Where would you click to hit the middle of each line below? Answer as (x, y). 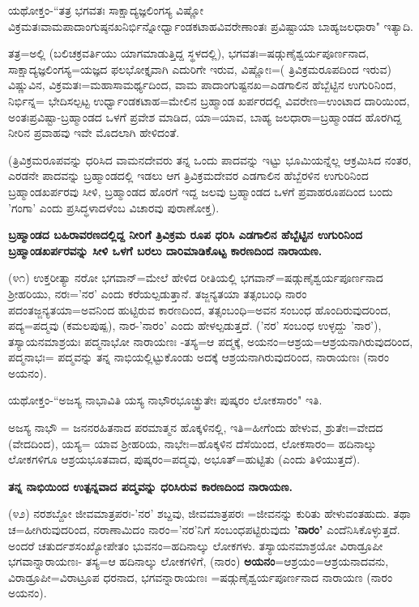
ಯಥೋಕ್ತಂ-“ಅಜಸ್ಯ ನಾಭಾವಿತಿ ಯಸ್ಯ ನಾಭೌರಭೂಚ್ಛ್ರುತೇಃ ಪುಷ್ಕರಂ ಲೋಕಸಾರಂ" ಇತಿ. (165, 400)
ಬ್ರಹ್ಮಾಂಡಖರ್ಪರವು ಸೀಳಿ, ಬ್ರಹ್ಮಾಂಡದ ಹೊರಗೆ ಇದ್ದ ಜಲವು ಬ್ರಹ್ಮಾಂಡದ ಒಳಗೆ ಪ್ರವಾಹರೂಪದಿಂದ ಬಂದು (201, 191)
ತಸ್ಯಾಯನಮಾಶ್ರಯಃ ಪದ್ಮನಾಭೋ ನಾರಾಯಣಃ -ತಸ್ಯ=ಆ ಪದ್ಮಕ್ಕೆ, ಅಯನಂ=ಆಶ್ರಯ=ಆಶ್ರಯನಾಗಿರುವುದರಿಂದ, (211, 341)
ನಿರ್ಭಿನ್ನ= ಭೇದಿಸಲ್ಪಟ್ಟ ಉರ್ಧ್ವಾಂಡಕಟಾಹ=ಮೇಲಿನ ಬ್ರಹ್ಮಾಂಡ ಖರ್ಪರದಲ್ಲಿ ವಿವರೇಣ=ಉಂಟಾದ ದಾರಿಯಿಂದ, (209, 100)
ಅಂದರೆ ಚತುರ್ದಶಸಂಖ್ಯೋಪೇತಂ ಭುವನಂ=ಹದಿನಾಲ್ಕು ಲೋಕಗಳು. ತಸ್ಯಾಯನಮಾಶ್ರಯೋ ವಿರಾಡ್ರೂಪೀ (196, 545)
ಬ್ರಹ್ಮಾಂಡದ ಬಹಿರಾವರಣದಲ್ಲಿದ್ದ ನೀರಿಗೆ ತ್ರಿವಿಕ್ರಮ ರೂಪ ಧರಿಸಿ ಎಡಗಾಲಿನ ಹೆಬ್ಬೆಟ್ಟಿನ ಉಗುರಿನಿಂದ (186, 235)
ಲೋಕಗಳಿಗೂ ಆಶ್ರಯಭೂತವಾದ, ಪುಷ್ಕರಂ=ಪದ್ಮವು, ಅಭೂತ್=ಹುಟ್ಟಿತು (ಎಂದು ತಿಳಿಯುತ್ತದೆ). (184, 459)
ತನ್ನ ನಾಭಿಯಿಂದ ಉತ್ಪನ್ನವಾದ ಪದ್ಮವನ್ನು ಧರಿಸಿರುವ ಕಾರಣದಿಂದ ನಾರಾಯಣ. (150, 486)
